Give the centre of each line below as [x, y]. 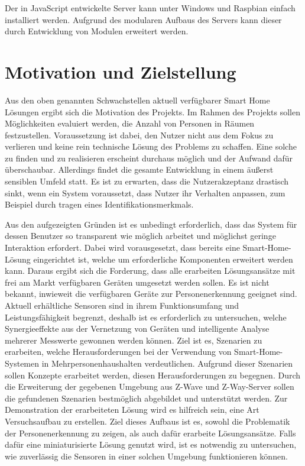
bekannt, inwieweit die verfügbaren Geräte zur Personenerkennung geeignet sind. [151, 294]
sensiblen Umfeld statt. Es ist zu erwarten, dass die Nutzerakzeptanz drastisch [147, 181]
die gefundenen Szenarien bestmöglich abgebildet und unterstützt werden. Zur [146, 398]
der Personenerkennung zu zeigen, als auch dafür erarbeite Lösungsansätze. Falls [150, 433]
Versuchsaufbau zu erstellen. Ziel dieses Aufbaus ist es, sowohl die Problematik [147, 421]
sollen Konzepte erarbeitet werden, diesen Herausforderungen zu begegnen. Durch [153, 375]
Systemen [22, 363]
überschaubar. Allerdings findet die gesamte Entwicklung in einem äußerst [139, 169]
